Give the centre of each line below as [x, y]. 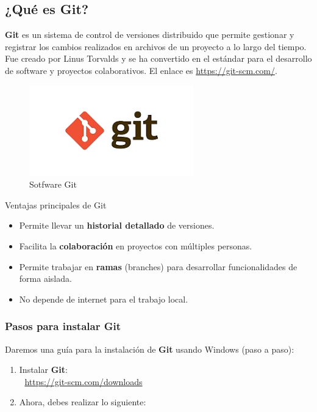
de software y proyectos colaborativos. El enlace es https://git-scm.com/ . [141, 70]
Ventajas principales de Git [56, 204]
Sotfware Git [53, 184]
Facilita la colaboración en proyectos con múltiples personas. [136, 245]
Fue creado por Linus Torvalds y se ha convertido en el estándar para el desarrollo [158, 58]
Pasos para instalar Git [63, 326]
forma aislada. [45, 278]
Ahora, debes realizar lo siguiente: [83, 402]
